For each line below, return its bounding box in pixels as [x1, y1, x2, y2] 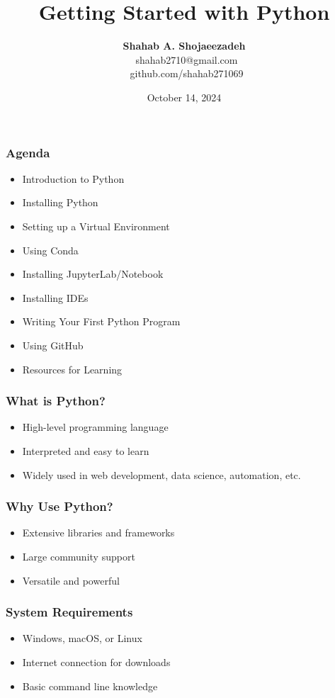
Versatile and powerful [22, 573, 120, 587]
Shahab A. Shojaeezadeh [123, 38, 246, 53]
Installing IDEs [22, 290, 89, 305]
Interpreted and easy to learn [22, 443, 149, 458]
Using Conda [22, 242, 79, 257]
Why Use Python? [6, 497, 113, 515]
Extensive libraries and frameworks [22, 525, 175, 540]
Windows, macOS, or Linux [22, 631, 142, 646]
